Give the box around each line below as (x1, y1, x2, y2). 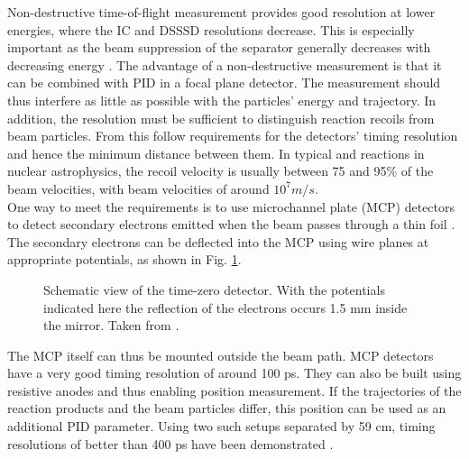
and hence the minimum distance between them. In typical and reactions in (7, 143, 425, 162)
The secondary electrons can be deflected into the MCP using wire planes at (7, 232, 429, 251)
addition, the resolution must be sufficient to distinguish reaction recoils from (7, 108, 435, 127)
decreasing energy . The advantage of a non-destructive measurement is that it (7, 55, 442, 74)
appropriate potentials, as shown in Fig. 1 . (7, 250, 242, 269)
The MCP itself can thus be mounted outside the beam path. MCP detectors (7, 345, 434, 364)
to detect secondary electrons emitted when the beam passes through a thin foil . (7, 215, 455, 234)
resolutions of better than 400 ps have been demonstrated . (7, 434, 334, 453)
